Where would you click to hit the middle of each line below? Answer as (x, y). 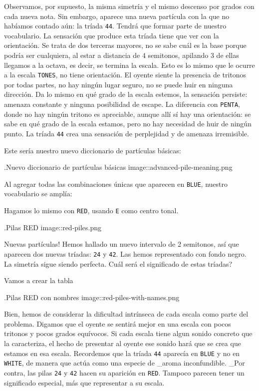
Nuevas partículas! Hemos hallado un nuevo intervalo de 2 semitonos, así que (122, 244)
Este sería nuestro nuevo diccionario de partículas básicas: (93, 150)
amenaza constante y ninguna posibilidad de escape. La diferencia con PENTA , (122, 104)
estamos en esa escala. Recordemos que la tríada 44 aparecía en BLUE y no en (122, 353)
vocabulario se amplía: (38, 194)
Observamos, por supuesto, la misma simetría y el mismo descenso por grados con (129, 6)
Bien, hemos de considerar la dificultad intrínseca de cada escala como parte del (126, 314)
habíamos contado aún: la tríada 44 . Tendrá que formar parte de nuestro (115, 26)
